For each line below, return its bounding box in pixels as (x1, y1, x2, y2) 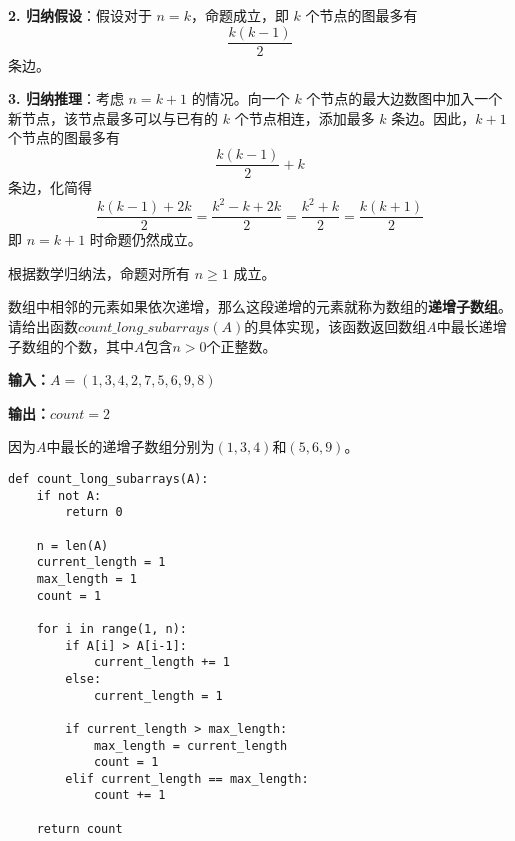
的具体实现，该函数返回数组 (244, 316, 427, 337)
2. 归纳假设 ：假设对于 (8, 5, 152, 25)
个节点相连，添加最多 (234, 107, 375, 128)
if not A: (36, 488, 102, 503)
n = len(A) (36, 538, 109, 553)
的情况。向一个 (191, 88, 290, 109)
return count (36, 821, 123, 836)
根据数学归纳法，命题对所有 (8, 262, 190, 283)
